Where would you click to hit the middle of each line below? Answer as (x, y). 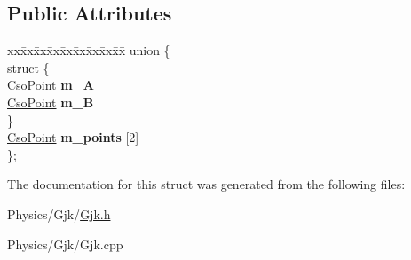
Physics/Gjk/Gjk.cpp (65, 244)
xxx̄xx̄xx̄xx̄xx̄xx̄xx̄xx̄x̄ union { (89, 50)
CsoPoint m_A (51, 85)
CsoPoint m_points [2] (73, 137)
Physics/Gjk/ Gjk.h (59, 213)
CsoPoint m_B (51, 102)
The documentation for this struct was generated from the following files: (206, 184)
